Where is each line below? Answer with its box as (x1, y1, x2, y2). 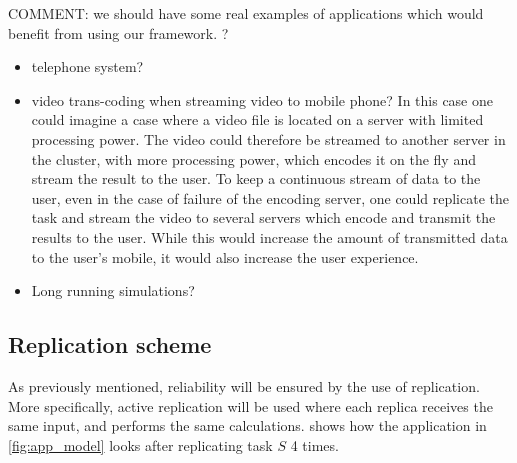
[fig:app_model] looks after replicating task (8, 434, 273, 455)
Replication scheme (8, 329, 212, 360)
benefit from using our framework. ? (8, 22, 229, 43)
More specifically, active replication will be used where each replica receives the (8, 395, 493, 416)
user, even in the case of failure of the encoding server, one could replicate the (31, 187, 509, 208)
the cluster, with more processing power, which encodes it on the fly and (31, 148, 476, 169)
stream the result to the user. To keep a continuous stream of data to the (31, 168, 481, 189)
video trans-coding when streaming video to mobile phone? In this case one (31, 89, 493, 110)
